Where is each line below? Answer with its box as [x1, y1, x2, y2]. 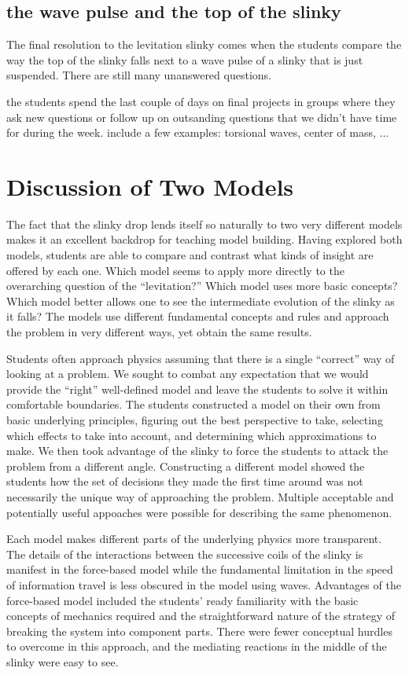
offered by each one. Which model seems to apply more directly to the [6, 262, 345, 278]
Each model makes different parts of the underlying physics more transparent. [6, 530, 382, 547]
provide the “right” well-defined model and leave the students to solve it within [6, 380, 389, 397]
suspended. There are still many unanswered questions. [6, 67, 271, 83]
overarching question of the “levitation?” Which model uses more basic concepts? [6, 277, 398, 294]
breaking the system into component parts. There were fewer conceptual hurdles [6, 622, 392, 639]
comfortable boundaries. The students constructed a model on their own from [6, 396, 381, 413]
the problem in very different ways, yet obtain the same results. [6, 324, 312, 340]
